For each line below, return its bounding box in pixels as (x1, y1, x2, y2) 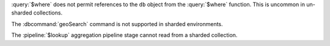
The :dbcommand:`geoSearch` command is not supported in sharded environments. (11, 20, 223, 27)
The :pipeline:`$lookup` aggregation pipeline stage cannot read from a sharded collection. (11, 31, 238, 39)
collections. (33, 9, 63, 16)
